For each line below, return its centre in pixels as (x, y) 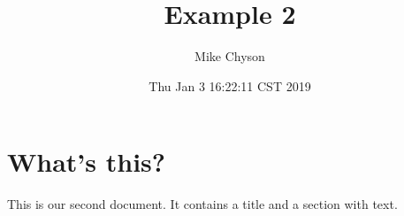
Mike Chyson (230, 56)
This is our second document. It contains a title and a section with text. (202, 204)
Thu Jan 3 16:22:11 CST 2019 (230, 85)
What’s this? (86, 162)
